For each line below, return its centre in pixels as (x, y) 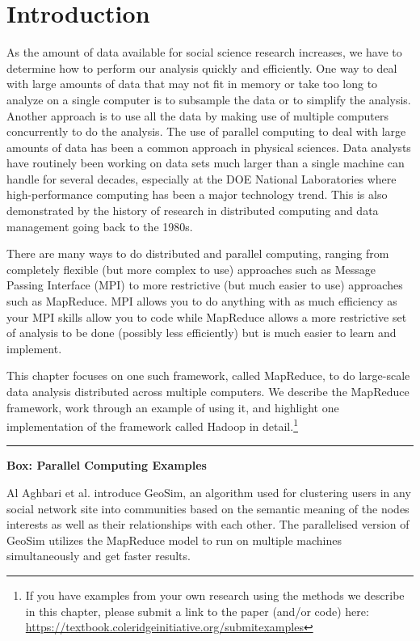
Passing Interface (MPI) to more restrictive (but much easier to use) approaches (205, 285)
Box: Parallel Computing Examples (107, 465)
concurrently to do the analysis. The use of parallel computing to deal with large (206, 131)
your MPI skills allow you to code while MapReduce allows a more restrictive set (207, 316)
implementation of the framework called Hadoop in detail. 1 (152, 425)
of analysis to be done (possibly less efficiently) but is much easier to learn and (202, 333)
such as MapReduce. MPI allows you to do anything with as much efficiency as (202, 301)
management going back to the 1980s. (100, 226)
